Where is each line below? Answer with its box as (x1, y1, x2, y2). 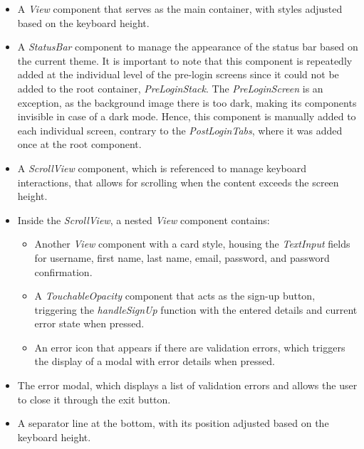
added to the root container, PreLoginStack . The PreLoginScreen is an (17, 80, 323, 95)
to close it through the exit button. (17, 391, 171, 406)
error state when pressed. (34, 316, 145, 331)
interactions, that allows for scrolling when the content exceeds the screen (17, 174, 339, 189)
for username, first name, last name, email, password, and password (34, 250, 330, 265)
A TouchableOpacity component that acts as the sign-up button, (34, 288, 316, 303)
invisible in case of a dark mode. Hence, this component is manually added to (17, 109, 356, 124)
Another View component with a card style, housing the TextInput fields (34, 236, 350, 251)
